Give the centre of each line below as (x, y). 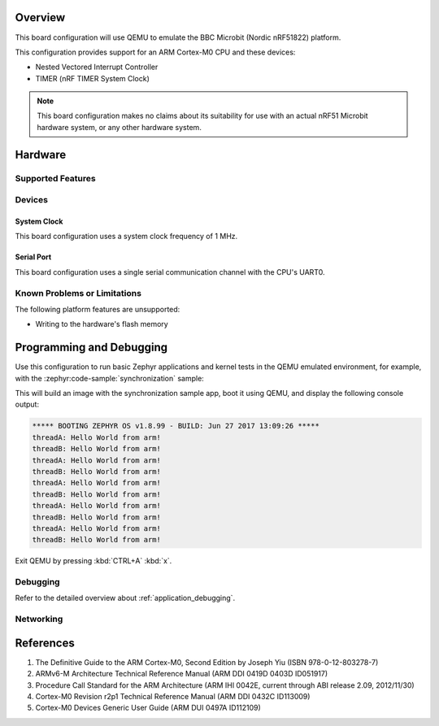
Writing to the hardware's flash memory (102, 324)
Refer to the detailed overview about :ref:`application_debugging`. (125, 598)
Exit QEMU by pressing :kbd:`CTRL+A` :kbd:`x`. (93, 561)
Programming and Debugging (91, 348)
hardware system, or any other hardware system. (120, 127)
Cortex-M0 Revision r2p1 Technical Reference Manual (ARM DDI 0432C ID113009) (173, 697)
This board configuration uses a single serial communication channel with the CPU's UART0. (170, 272)
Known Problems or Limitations (78, 293)
